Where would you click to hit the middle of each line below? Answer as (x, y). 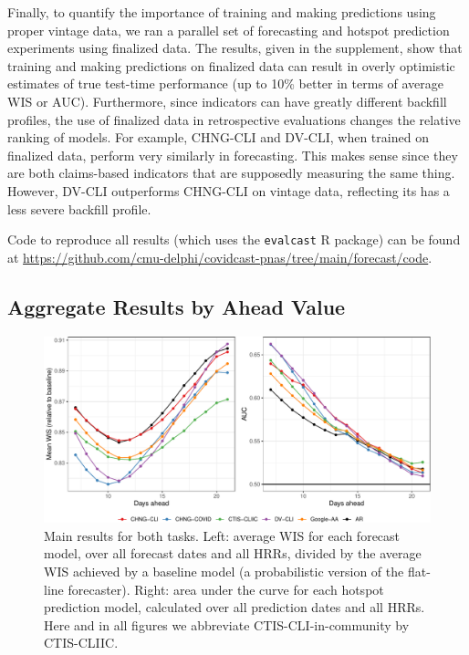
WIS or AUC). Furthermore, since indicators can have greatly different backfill (227, 101)
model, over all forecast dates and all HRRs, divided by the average (233, 553)
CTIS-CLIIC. (81, 643)
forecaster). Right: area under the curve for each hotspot (226, 589)
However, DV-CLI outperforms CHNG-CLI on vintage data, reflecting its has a (229, 190)
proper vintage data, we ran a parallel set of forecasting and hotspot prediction (229, 30)
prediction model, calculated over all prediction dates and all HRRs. (234, 607)
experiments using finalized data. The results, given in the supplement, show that (235, 48)
